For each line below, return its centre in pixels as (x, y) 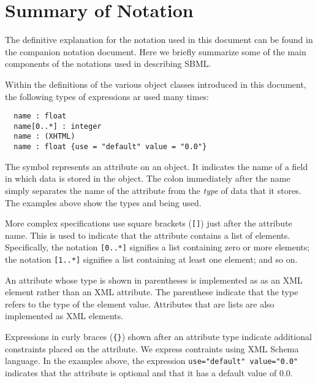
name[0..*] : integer (58, 126)
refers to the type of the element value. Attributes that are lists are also (140, 304)
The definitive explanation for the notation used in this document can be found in (159, 40)
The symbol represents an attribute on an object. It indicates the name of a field (157, 166)
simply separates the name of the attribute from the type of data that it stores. (153, 190)
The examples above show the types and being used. (103, 202)
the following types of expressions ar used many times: (107, 96)
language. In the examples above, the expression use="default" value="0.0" (152, 361)
